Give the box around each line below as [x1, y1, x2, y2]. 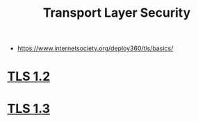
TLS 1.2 [7, 68, 51, 84]
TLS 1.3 [7, 100, 51, 116]
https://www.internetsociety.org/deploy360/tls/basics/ [17, 44, 174, 53]
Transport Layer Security [42, 5, 191, 21]
